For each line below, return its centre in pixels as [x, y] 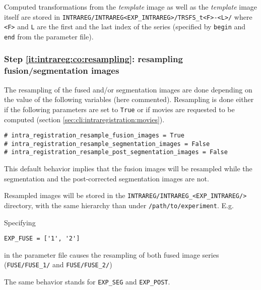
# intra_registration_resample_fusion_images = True [94, 136]
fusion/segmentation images [62, 70]
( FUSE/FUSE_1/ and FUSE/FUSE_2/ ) [58, 264]
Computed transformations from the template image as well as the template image [131, 7]
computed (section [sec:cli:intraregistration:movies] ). [84, 119]
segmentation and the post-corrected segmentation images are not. [107, 178]
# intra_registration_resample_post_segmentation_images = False [116, 152]
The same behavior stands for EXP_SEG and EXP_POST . [87, 282]
